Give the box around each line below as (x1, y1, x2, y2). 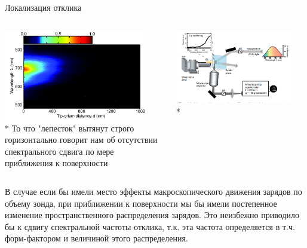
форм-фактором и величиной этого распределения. (5, 232, 188, 244)
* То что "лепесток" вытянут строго (5, 121, 134, 134)
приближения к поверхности (5, 157, 108, 169)
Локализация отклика (5, 1, 82, 13)
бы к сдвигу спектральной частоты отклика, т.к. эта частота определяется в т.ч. (5, 220, 295, 232)
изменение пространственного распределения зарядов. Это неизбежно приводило (5, 209, 299, 221)
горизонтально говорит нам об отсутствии (5, 133, 158, 146)
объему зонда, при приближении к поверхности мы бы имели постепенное (5, 197, 277, 209)
